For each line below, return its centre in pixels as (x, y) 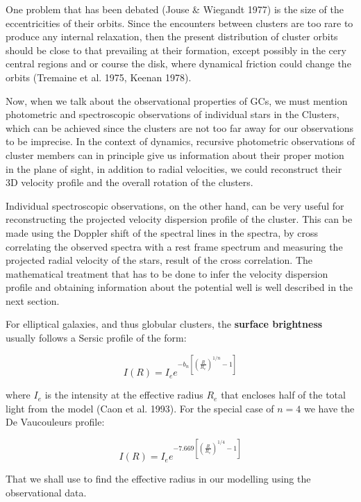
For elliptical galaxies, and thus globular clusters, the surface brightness (164, 324)
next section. (33, 300)
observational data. (46, 493)
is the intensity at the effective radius (124, 395)
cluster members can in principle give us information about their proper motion (175, 154)
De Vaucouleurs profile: (55, 422)
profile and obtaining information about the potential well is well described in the (179, 287)
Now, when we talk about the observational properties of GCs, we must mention (177, 100)
